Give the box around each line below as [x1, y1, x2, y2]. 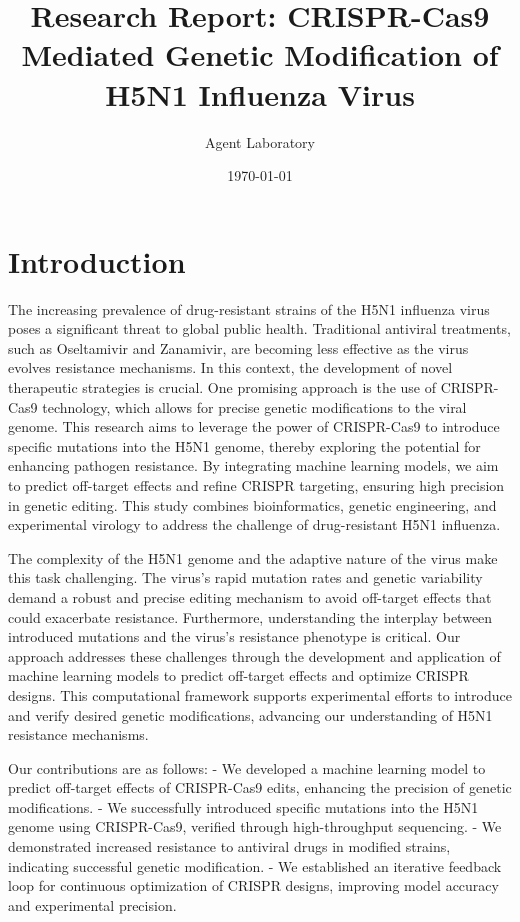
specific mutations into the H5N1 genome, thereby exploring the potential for [8, 435, 481, 456]
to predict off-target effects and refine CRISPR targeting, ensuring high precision [8, 474, 505, 495]
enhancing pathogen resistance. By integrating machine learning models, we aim [8, 455, 499, 476]
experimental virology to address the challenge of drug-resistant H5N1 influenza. [8, 514, 501, 535]
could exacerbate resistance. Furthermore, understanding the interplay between [8, 606, 493, 627]
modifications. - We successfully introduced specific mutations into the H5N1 [8, 796, 479, 817]
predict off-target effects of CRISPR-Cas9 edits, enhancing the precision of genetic [8, 777, 512, 798]
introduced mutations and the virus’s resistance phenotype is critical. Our [8, 626, 461, 647]
